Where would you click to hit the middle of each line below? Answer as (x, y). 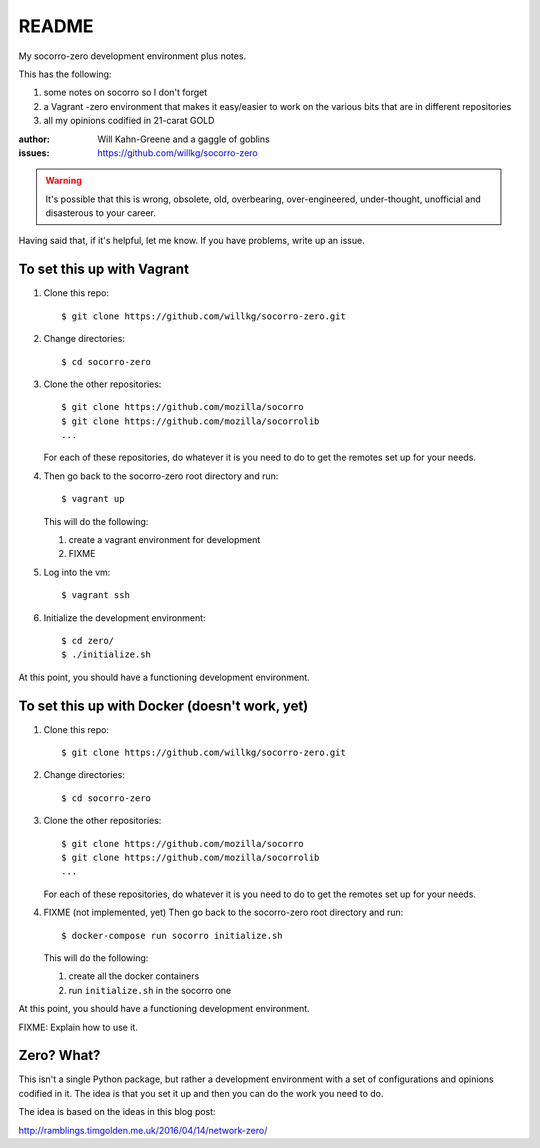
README (56, 26)
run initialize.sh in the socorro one (150, 990)
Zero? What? (59, 1055)
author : (34, 139)
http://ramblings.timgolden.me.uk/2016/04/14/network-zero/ (143, 1130)
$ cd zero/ (88, 640)
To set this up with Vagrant (104, 269)
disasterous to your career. (101, 213)
